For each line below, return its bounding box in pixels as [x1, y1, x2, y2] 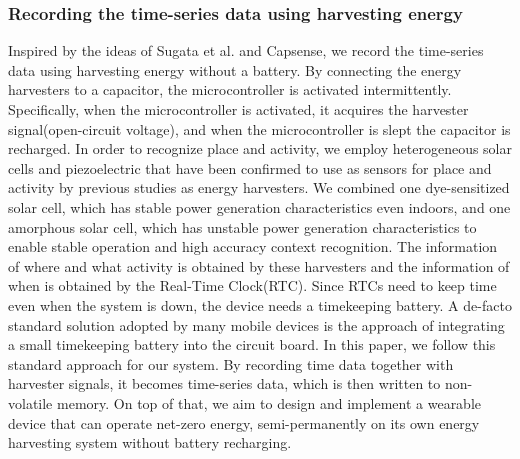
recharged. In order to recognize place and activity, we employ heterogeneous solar [8, 138, 512, 159]
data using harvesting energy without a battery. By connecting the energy [8, 59, 462, 80]
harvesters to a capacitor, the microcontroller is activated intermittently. [8, 79, 452, 100]
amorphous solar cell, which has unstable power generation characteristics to [8, 216, 477, 237]
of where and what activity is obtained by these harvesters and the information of [8, 255, 510, 276]
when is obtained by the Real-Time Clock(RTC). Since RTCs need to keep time [8, 275, 497, 296]
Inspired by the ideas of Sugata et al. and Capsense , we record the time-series [8, 40, 484, 61]
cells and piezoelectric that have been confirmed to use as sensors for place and [8, 157, 492, 178]
